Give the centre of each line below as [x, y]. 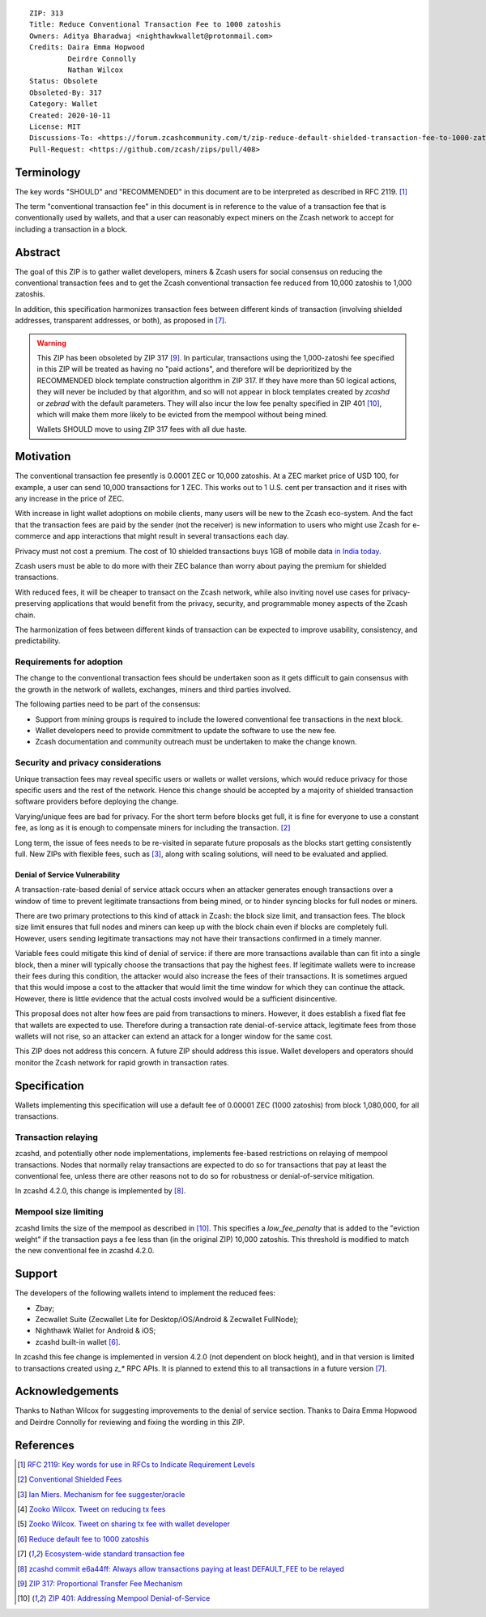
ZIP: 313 [47, 13]
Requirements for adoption [69, 662]
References [45, 1445]
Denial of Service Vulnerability [68, 874]
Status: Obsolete [64, 81]
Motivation [43, 457]
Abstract [38, 252]
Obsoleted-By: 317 [66, 92]
